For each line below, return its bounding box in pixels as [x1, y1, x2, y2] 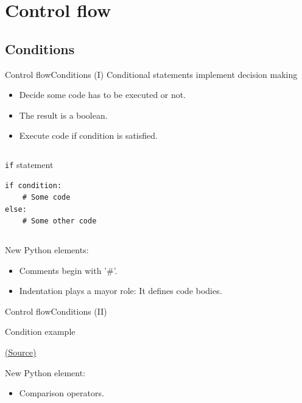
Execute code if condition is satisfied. [19, 129, 158, 142]
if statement [5, 158, 54, 170]
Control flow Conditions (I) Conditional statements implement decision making [5, 68, 298, 80]
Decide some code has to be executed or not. [19, 88, 186, 101]
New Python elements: [5, 243, 89, 256]
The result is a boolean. [19, 108, 108, 121]
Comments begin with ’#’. [19, 264, 118, 276]
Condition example [5, 325, 75, 338]
